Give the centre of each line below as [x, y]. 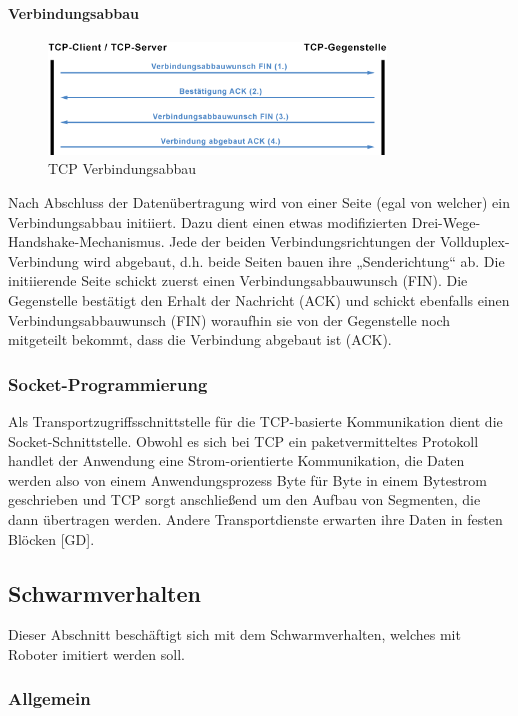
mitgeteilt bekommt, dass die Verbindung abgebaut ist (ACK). [200, 339]
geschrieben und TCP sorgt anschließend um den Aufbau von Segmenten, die [244, 499]
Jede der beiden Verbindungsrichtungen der [302, 241]
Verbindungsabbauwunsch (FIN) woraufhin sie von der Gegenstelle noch [229, 319]
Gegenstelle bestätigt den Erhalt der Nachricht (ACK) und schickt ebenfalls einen [259, 300]
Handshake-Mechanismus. [86, 241]
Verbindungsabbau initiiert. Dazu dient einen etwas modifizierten [208, 221]
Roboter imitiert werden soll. [96, 653]
